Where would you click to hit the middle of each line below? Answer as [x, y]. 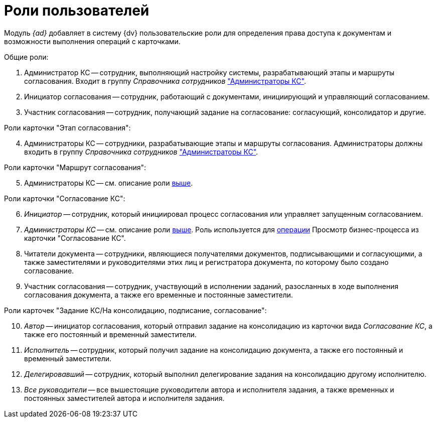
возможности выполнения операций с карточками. [92, 41]
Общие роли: [26, 57]
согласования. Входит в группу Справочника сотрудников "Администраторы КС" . [165, 81]
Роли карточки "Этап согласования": [67, 127]
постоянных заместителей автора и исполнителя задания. [124, 398]
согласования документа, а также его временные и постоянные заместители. [159, 295]
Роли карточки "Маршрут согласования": [75, 167]
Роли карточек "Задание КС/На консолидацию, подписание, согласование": [135, 310]
